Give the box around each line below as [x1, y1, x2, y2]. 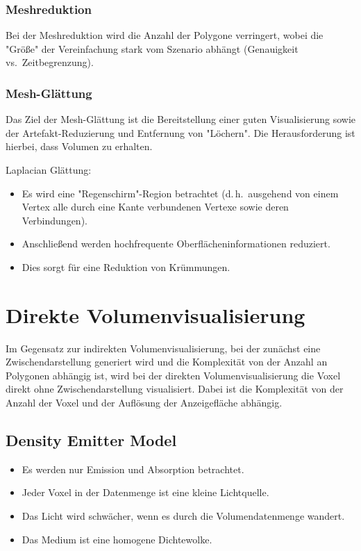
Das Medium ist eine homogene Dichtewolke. [22, 532, 212, 546]
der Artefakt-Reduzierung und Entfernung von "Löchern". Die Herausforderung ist [6, 125, 355, 140]
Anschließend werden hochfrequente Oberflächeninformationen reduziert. [22, 236, 330, 251]
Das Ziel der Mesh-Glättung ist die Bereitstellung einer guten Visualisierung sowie [6, 112, 355, 126]
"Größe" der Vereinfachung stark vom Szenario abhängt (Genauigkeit [6, 41, 299, 56]
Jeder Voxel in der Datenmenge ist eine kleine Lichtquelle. [22, 485, 269, 500]
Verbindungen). [22, 213, 87, 227]
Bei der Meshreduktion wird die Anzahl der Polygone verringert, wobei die [6, 28, 324, 42]
